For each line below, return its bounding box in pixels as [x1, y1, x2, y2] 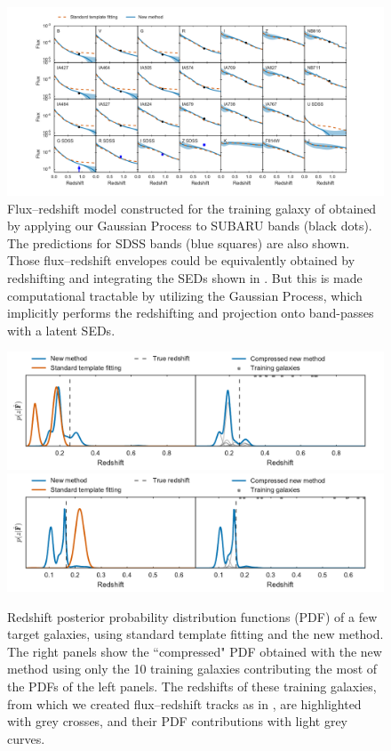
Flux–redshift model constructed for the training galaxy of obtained [7, 198, 377, 217]
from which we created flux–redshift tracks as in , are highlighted [7, 694, 362, 713]
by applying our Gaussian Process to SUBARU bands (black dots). [7, 216, 372, 235]
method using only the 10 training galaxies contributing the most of [7, 659, 378, 678]
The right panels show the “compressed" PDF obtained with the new [7, 642, 382, 660]
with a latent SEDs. [7, 320, 116, 339]
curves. [7, 729, 45, 747]
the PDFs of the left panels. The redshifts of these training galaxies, [7, 676, 377, 695]
